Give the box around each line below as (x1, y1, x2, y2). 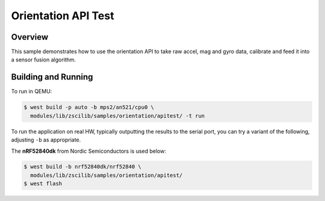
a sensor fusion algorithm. (11, 56, 76, 63)
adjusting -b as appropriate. (11, 136, 81, 144)
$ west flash (23, 181, 63, 187)
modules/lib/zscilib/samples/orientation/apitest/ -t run (30, 112, 205, 119)
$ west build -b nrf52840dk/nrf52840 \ (23, 163, 141, 170)
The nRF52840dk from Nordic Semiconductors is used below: (11, 147, 167, 155)
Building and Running (11, 72, 93, 82)
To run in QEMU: (11, 88, 52, 95)
